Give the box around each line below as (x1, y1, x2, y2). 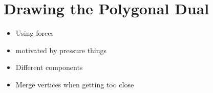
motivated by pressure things (15, 44, 107, 55)
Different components (15, 62, 83, 73)
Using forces (15, 28, 54, 38)
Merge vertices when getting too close (15, 79, 134, 89)
